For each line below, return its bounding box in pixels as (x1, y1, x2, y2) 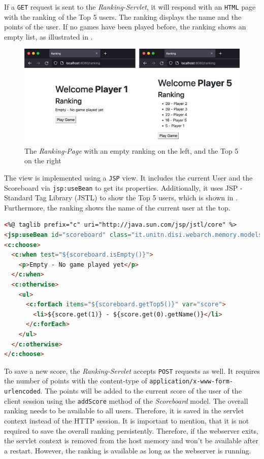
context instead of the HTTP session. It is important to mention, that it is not (4, 415, 249, 426)
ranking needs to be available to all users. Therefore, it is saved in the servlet (4, 405, 244, 416)
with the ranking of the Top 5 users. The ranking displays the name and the (4, 11, 242, 22)
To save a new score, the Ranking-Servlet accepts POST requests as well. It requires (4, 365, 260, 376)
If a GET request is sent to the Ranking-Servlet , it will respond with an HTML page (4, 2, 256, 12)
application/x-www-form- (149, 378, 233, 385)
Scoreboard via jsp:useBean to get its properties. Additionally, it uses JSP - (4, 182, 243, 193)
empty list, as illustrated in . (4, 31, 93, 42)
